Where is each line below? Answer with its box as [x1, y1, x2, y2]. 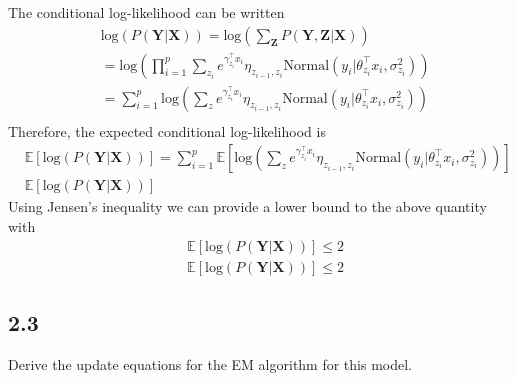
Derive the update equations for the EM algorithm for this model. [8, 353, 413, 374]
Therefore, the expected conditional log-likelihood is [8, 120, 326, 141]
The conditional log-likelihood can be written [8, 2, 285, 22]
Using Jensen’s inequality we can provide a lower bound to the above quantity [8, 196, 487, 217]
